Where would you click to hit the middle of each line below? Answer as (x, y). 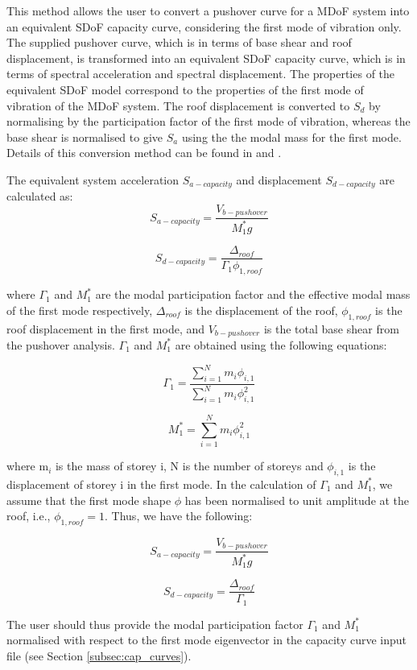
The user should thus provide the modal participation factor (155, 624)
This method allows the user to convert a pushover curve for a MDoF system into (208, 10)
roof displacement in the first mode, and (106, 328)
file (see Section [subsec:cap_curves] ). (99, 655)
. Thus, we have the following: (179, 516)
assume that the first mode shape (89, 500)
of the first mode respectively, (80, 310)
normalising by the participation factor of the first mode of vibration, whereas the (208, 121)
